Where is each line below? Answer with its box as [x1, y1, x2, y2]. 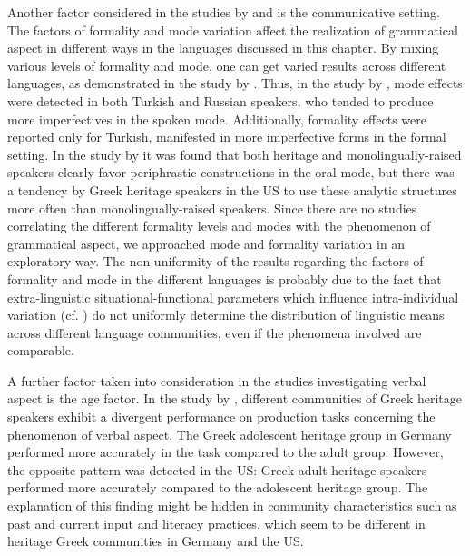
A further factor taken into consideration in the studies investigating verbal [7, 371, 426, 390]
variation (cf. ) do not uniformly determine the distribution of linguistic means [7, 305, 445, 324]
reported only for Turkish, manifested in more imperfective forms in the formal [7, 127, 446, 146]
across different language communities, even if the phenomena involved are [7, 323, 422, 342]
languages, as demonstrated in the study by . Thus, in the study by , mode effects [7, 74, 463, 93]
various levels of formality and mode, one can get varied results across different [7, 55, 446, 74]
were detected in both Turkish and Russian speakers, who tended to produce [7, 91, 434, 110]
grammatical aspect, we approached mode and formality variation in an [7, 233, 406, 253]
